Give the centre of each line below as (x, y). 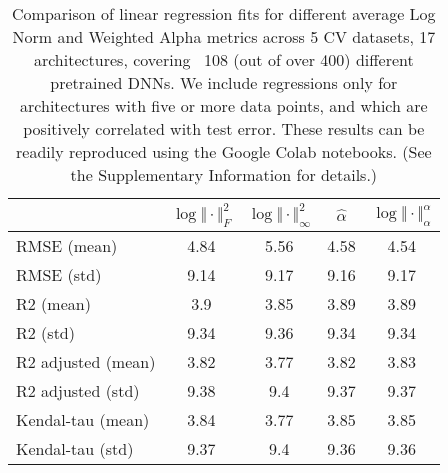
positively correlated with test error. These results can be (224, 128)
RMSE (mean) (67, 246)
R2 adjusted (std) (78, 391)
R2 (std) (45, 333)
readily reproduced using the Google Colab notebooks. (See (224, 151)
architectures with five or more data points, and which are (224, 105)
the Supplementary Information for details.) (224, 174)
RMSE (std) (59, 275)
